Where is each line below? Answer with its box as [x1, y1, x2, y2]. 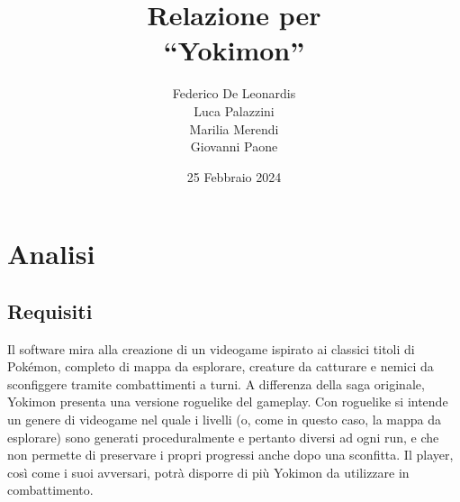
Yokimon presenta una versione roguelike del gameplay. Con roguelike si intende [7, 392, 448, 411]
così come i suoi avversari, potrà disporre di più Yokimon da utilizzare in [7, 462, 410, 481]
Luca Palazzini [194, 101, 275, 120]
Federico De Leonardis [172, 84, 296, 103]
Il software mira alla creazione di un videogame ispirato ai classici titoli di [7, 339, 415, 358]
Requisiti [7, 297, 93, 324]
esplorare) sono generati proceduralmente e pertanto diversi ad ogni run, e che [7, 427, 439, 446]
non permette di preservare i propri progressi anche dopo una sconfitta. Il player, [7, 445, 454, 464]
